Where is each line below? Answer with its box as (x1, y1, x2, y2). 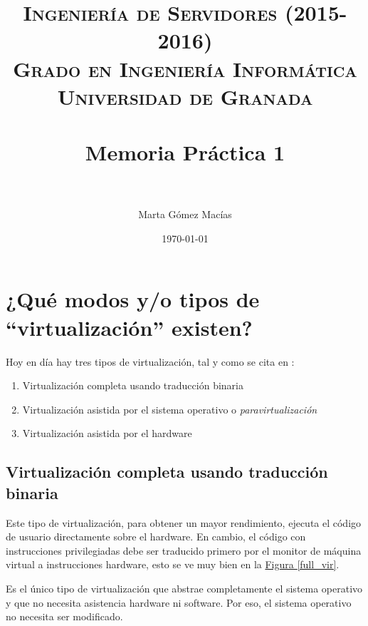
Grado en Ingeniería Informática (13, 53, 357, 83)
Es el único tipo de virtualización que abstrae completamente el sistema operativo (6, 580, 363, 595)
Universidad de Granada (57, 81, 313, 111)
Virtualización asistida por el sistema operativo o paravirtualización (22, 401, 317, 416)
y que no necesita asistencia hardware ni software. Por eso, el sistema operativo (6, 595, 352, 610)
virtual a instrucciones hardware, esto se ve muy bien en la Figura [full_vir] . (6, 557, 340, 572)
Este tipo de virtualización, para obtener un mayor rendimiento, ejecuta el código (6, 515, 362, 530)
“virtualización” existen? (6, 312, 253, 342)
